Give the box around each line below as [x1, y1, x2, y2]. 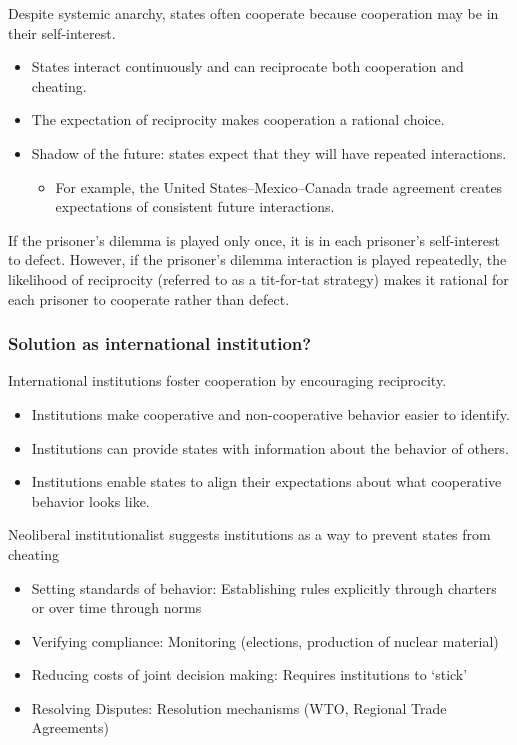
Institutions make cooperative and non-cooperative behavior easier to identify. [31, 403, 510, 424]
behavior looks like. [31, 490, 150, 511]
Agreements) [31, 717, 109, 738]
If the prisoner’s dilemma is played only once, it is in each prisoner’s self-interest [8, 229, 500, 250]
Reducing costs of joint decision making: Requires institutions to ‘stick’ [31, 664, 468, 685]
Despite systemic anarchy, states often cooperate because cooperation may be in [8, 3, 499, 23]
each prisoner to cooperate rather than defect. [8, 288, 290, 309]
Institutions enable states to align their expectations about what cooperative [31, 471, 502, 492]
